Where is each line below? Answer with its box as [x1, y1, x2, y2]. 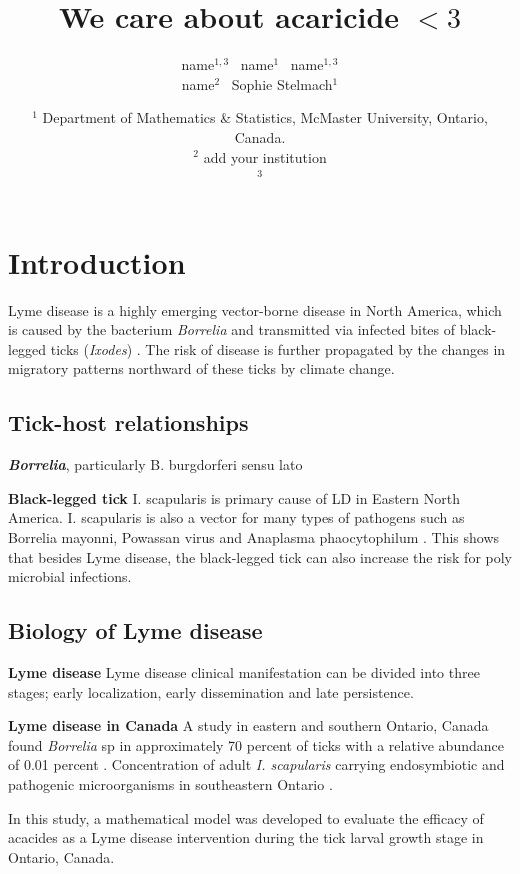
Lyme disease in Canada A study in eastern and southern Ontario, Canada [8, 715, 489, 736]
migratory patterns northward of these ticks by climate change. [8, 358, 395, 379]
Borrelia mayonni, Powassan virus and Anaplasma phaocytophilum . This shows [8, 526, 500, 547]
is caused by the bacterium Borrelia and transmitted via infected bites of [8, 319, 456, 340]
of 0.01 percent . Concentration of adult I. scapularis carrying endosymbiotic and [8, 754, 505, 775]
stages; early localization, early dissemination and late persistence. [8, 681, 414, 702]
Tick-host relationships [8, 407, 249, 438]
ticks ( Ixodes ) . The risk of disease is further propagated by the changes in [50, 338, 506, 359]
